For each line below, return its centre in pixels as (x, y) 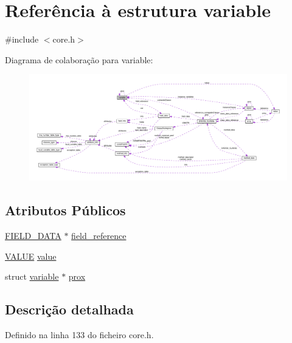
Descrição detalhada (69, 309)
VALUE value (31, 256)
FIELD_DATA (33, 236)
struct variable (32, 276)
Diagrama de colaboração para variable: (79, 59)
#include (22, 39)
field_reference (99, 236)
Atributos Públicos (65, 210)
